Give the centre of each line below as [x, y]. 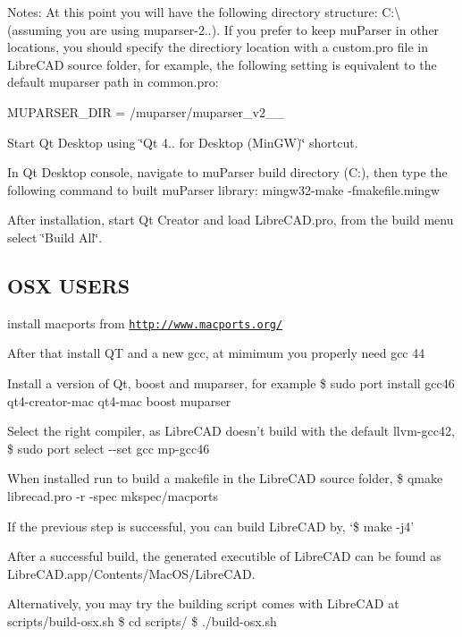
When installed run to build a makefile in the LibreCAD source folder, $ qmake [225, 478]
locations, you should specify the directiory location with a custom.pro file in [218, 47]
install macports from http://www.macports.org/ [145, 323]
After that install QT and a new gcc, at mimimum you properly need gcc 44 [216, 353]
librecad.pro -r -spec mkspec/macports [113, 495]
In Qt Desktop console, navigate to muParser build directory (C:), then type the [227, 172]
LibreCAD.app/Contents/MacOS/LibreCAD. [131, 573]
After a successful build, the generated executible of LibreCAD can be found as [224, 556]
